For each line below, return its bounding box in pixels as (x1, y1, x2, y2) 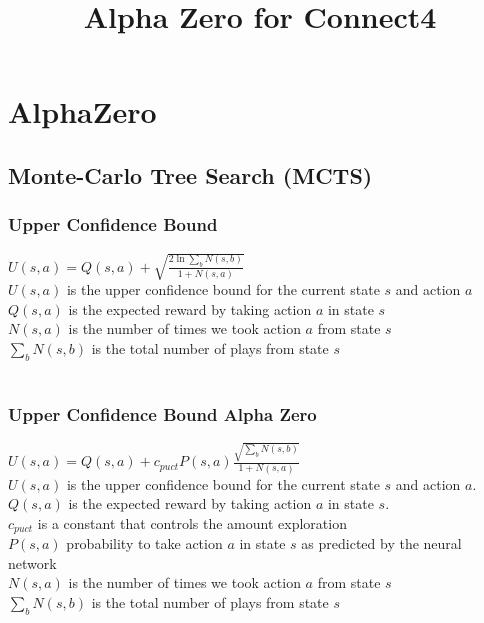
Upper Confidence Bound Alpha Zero (8, 402, 317, 427)
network (8, 552, 57, 573)
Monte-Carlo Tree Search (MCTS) (8, 159, 373, 190)
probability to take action (66, 533, 223, 554)
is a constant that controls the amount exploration (37, 512, 347, 533)
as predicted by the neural (301, 533, 462, 554)
